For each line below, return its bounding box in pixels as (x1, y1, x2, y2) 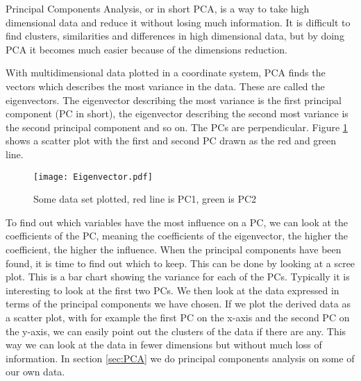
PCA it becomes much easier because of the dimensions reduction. (6, 42, 287, 56)
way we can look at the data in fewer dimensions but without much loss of (6, 337, 322, 352)
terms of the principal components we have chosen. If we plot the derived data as (6, 296, 351, 311)
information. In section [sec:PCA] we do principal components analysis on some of (6, 350, 355, 365)
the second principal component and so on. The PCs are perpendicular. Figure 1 (6, 119, 348, 134)
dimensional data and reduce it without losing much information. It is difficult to (6, 15, 351, 29)
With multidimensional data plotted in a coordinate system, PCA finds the (6, 65, 326, 80)
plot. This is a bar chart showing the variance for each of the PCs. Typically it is (6, 269, 350, 284)
